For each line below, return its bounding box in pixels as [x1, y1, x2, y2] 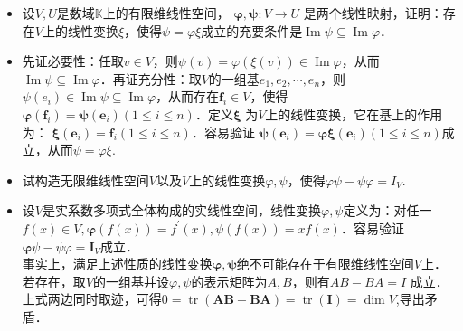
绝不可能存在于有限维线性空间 [236, 254, 414, 273]
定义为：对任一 [343, 201, 432, 220]
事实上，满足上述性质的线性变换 [22, 254, 213, 273]
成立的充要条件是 [201, 21, 303, 40]
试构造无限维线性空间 [22, 170, 149, 189]
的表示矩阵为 [191, 271, 268, 290]
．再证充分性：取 [99, 69, 202, 88]
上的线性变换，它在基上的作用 [265, 104, 443, 123]
